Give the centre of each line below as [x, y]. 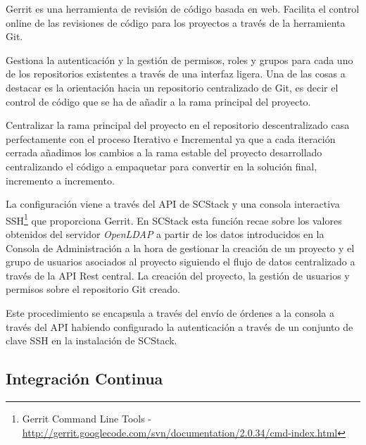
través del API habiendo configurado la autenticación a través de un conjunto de [179, 326]
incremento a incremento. [60, 180]
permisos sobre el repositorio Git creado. [93, 289]
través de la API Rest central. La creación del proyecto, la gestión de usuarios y [178, 275]
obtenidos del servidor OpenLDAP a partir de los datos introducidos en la [165, 233]
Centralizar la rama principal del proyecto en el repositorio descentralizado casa [178, 125]
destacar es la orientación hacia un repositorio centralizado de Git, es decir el [172, 87]
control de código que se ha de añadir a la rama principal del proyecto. [158, 101]
